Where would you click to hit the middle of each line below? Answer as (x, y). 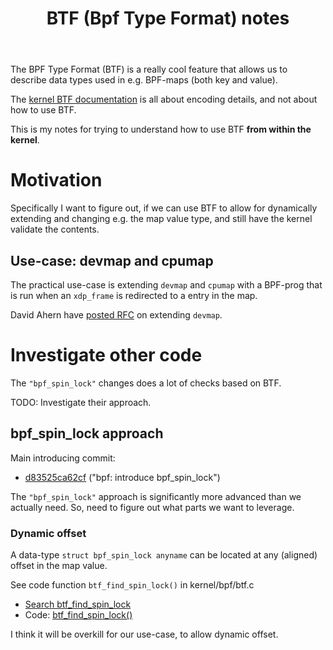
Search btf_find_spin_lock (78, 604)
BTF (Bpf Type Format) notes (168, 18)
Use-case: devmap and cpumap (112, 260)
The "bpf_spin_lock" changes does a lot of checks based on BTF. (146, 383)
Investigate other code (106, 355)
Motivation (56, 180)
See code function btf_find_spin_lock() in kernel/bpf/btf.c (132, 584)
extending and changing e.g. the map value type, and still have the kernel (161, 219)
